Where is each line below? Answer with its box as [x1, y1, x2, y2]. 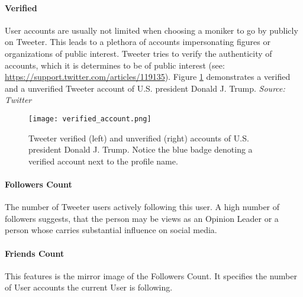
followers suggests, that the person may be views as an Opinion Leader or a [5, 212, 279, 224]
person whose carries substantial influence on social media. [5, 224, 217, 236]
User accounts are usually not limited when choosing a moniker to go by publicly [5, 24, 298, 36]
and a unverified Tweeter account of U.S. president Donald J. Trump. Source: [5, 82, 285, 94]
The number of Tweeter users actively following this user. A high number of [5, 201, 280, 213]
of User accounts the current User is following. [5, 281, 173, 293]
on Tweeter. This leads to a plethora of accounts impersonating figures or [5, 35, 270, 48]
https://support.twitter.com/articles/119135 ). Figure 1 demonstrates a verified [5, 70, 291, 83]
